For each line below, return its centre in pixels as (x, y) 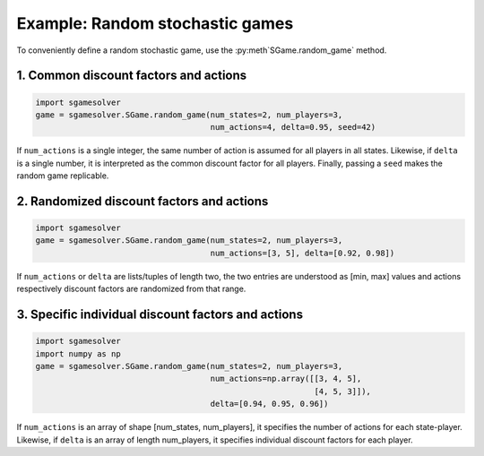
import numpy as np (78, 353)
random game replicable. (63, 176)
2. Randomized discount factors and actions (143, 201)
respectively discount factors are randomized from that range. (131, 289)
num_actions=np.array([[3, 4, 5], (286, 379)
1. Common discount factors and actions (132, 76)
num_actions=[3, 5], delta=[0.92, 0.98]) (302, 253)
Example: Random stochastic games (155, 23)
